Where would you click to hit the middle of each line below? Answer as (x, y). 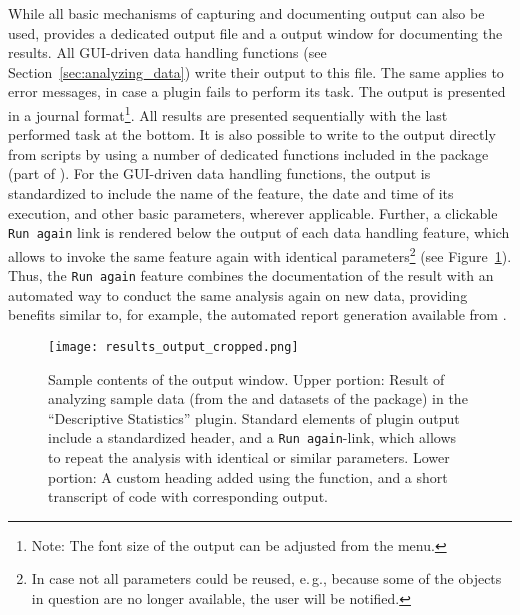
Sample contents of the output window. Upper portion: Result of (246, 378)
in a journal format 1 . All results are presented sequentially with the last (228, 113)
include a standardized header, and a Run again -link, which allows (252, 437)
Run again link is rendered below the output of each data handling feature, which (259, 232)
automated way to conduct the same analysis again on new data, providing (238, 294)
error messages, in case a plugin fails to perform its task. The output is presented (257, 91)
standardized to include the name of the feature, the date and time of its (231, 193)
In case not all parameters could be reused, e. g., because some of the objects (266, 578)
